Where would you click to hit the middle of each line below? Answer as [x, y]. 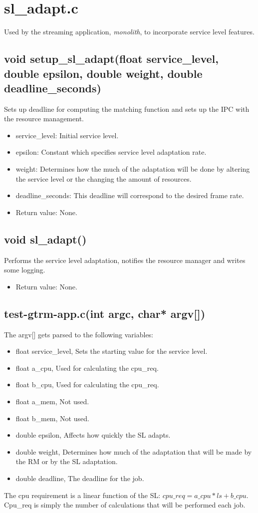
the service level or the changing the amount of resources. [104, 178]
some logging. [25, 270]
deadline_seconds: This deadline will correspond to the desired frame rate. [130, 195]
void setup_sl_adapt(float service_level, [111, 59]
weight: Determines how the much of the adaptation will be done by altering [133, 169]
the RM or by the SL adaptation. [67, 461]
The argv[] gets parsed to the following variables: [79, 334]
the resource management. [44, 119]
